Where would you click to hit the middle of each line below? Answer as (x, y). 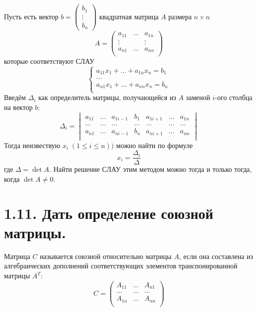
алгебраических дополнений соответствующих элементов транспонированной (121, 266)
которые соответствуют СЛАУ (49, 61)
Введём (15, 97)
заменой (198, 97)
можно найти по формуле (155, 145)
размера (180, 16)
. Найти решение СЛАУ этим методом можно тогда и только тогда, (151, 169)
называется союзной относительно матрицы (106, 256)
